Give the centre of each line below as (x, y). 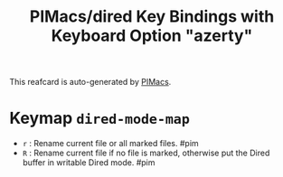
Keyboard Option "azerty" (152, 36)
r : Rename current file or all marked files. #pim (110, 144)
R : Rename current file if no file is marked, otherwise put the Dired (146, 153)
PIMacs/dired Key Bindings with (152, 17)
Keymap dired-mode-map (99, 118)
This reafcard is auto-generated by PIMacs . (90, 82)
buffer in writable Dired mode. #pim (89, 163)
